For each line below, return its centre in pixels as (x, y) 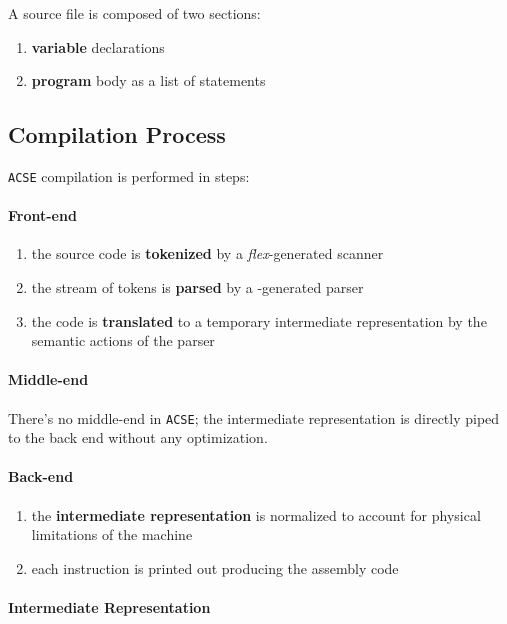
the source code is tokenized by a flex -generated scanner (207, 253)
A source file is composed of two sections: (134, 13)
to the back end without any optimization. (138, 437)
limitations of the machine (112, 534)
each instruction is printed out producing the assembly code (215, 567)
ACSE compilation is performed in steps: (129, 175)
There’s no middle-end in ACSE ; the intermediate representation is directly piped (254, 417)
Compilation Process (117, 134)
